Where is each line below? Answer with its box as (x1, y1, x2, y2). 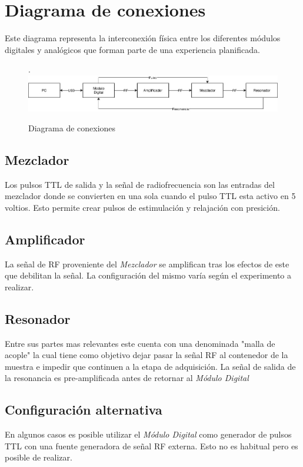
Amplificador (5, 230, 85, 248)
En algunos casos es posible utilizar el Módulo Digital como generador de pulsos (5, 428, 292, 440)
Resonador (5, 309, 71, 327)
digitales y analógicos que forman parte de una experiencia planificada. (5, 43, 260, 55)
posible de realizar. (5, 451, 72, 463)
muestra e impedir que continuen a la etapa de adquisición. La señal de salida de (5, 360, 296, 372)
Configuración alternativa (5, 400, 162, 419)
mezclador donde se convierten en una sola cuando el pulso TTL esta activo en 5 (5, 190, 296, 202)
